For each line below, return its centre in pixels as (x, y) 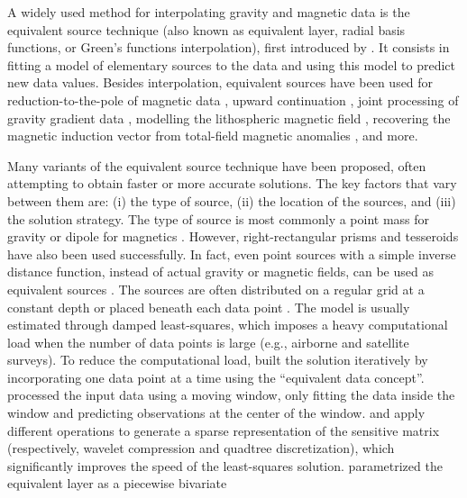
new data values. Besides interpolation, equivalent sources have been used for (220, 82)
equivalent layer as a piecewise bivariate (117, 483)
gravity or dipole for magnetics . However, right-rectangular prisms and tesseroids (233, 236)
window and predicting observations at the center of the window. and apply (216, 413)
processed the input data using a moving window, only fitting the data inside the (231, 395)
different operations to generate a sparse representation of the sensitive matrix (224, 430)
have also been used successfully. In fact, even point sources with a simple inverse (232, 254)
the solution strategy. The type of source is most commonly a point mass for (219, 218)
